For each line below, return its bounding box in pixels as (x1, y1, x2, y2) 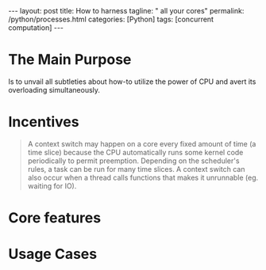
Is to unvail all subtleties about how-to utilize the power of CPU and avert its (8, 77, 256, 86)
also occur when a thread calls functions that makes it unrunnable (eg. (27, 173, 259, 182)
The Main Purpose (8, 51, 132, 69)
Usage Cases (8, 245, 98, 263)
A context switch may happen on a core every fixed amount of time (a (27, 139, 256, 148)
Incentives (8, 113, 79, 131)
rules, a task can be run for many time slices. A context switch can (27, 164, 245, 173)
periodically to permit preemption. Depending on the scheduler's (27, 156, 240, 165)
